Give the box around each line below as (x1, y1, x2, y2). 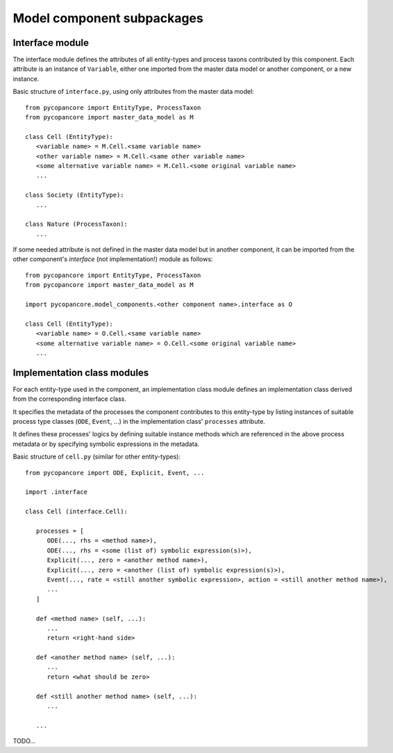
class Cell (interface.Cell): (25, 508, 128, 515)
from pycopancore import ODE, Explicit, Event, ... (25, 469, 205, 477)
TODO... (12, 737, 36, 745)
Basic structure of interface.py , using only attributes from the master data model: (12, 88, 255, 96)
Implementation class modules (12, 367, 149, 379)
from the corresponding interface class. (12, 395, 126, 403)
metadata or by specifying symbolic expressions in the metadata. (12, 440, 200, 448)
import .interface (25, 488, 88, 496)
